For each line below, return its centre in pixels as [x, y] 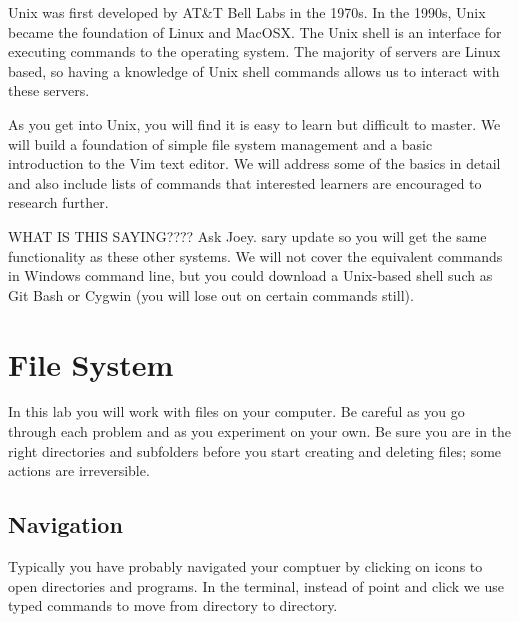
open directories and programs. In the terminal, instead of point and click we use [256, 585]
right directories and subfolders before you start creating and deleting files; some [255, 450]
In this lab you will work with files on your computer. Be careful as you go [236, 411]
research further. [58, 202]
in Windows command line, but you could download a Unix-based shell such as [250, 275]
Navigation [65, 524]
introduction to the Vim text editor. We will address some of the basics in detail [254, 163]
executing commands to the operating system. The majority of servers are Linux [254, 51]
